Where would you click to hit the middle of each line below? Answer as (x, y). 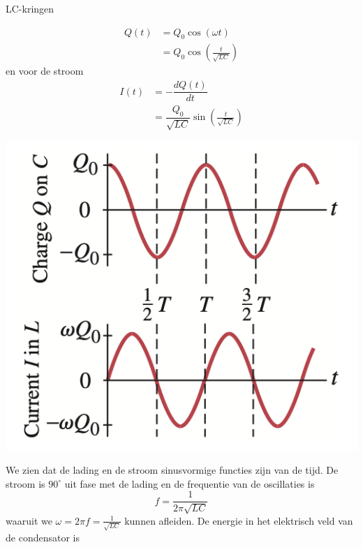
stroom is (25, 483)
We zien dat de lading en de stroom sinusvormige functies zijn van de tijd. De (172, 470)
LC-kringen (30, 8)
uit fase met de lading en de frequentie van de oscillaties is (190, 483)
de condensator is (43, 537)
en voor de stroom (45, 71)
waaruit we (29, 520)
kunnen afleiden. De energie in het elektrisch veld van (239, 520)
